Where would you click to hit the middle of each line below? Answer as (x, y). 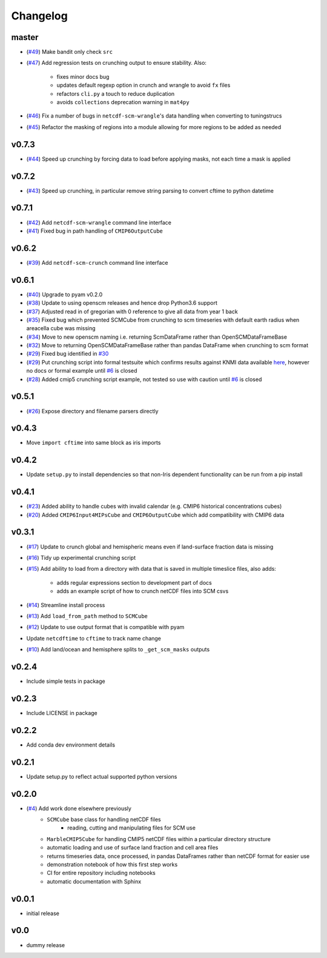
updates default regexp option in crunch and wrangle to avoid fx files (144, 85)
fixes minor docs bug (83, 76)
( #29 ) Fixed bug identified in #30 (68, 354)
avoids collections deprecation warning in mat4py (123, 102)
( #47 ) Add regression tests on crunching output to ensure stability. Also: (117, 63)
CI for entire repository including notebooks (101, 873)
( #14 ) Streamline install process (66, 605)
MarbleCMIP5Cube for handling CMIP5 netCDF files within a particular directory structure (159, 839)
